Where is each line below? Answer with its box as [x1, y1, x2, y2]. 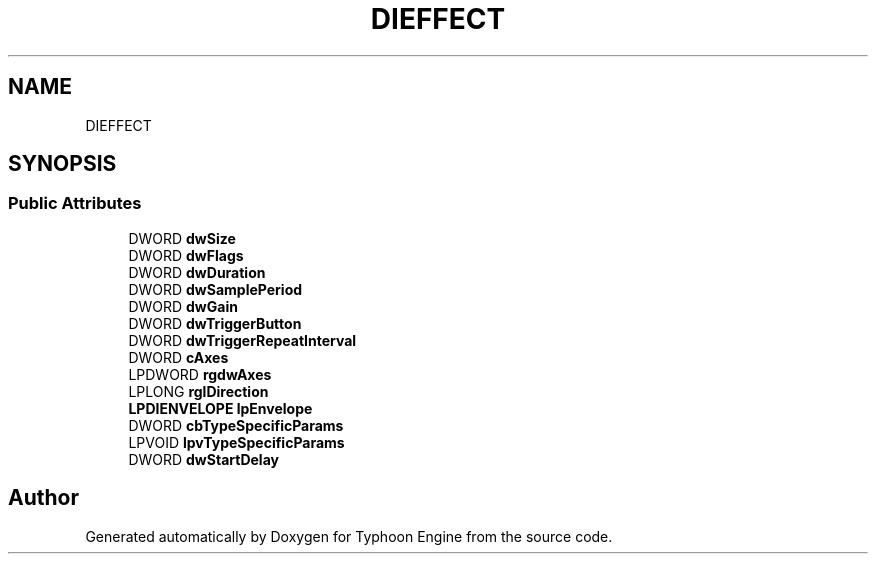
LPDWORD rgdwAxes [128, 365, 272, 383]
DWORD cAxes [128, 348, 229, 366]
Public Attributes [8, 193, 142, 214]
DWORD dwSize [128, 229, 236, 247]
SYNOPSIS [8, 151, 117, 177]
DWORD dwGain [128, 297, 238, 315]
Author [8, 485, 79, 511]
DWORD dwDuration [128, 263, 266, 281]
